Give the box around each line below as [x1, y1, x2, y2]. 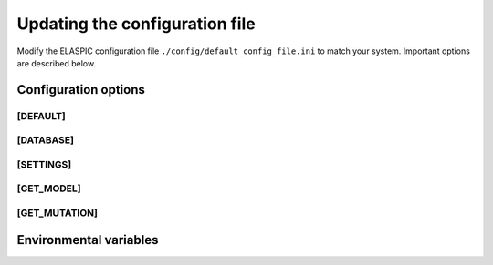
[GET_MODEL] [16, 182, 81, 195]
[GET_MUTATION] [16, 206, 98, 219]
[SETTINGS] [16, 158, 72, 170]
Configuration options [16, 82, 146, 97]
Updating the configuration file [16, 14, 256, 34]
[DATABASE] [16, 134, 75, 147]
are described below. [16, 57, 96, 68]
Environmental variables [16, 232, 159, 248]
